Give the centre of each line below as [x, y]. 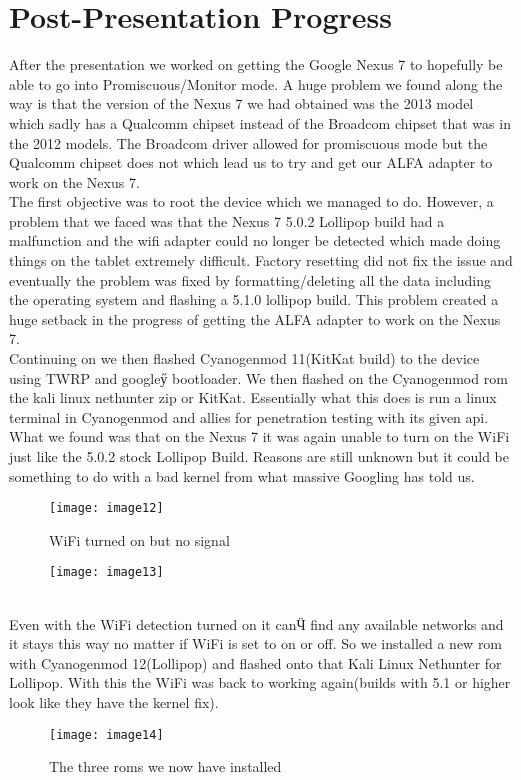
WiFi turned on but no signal [139, 539]
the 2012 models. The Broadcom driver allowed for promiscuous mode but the [248, 142]
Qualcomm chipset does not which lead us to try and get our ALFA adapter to [251, 162]
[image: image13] [106, 572]
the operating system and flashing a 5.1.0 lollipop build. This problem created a [254, 299]
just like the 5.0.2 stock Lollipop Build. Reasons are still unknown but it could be [259, 456]
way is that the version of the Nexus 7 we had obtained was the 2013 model [241, 103]
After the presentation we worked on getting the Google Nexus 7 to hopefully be [256, 64]
